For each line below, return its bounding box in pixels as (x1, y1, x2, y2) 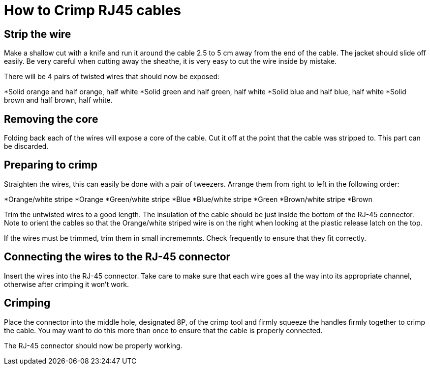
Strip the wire (4, 28, 71, 40)
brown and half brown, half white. (4, 96, 113, 105)
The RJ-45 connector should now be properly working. (4, 341, 183, 350)
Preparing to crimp (4, 159, 97, 171)
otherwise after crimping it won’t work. (4, 280, 129, 288)
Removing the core (4, 113, 98, 125)
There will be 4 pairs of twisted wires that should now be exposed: (4, 72, 219, 81)
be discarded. (4, 142, 49, 151)
